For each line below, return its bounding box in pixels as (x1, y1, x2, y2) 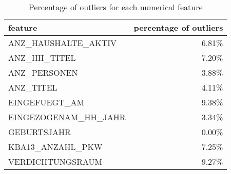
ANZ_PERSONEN (8, 67, 78, 78)
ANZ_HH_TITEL (8, 52, 76, 63)
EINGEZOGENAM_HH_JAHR (8, 111, 126, 123)
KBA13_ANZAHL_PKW (8, 141, 103, 153)
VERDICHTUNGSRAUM (8, 156, 103, 167)
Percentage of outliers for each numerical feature (28, 1, 203, 13)
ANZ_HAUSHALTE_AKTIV (8, 37, 117, 49)
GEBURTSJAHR (8, 126, 71, 138)
